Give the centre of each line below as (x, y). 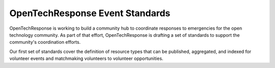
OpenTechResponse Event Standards (90, 13)
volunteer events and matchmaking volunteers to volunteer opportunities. (86, 58)
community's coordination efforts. (45, 42)
